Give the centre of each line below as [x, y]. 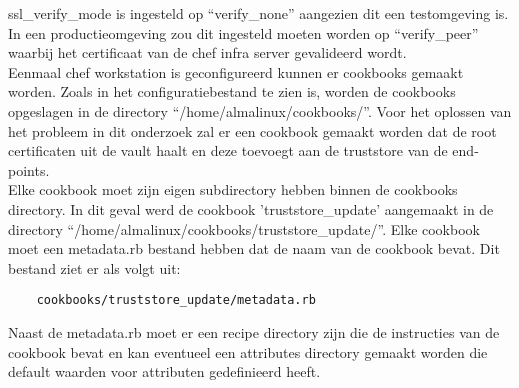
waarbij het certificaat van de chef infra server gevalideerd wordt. [207, 52]
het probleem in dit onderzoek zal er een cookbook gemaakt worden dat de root [252, 130]
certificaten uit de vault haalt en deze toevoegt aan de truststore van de [228, 150]
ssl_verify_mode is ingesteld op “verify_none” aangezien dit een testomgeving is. [258, 13]
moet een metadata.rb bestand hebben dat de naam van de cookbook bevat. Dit [254, 248]
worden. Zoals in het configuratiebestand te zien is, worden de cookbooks [232, 91]
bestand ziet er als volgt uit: [94, 267]
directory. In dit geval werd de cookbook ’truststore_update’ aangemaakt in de [251, 208]
